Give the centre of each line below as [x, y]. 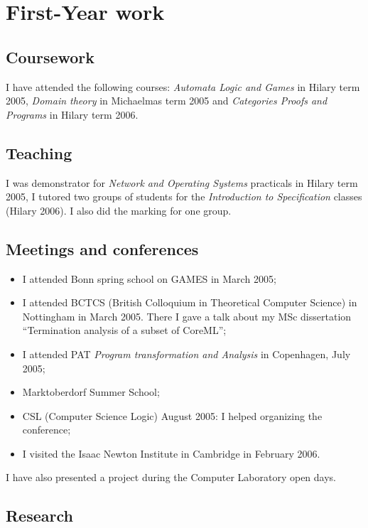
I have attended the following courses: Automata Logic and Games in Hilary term [183, 86]
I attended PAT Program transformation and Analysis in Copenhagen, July [186, 354]
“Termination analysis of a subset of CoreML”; [124, 330]
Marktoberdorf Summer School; [91, 392]
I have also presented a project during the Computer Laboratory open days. [171, 477]
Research [39, 516]
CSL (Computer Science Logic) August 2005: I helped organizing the [172, 415]
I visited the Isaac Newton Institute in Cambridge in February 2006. [171, 453]
